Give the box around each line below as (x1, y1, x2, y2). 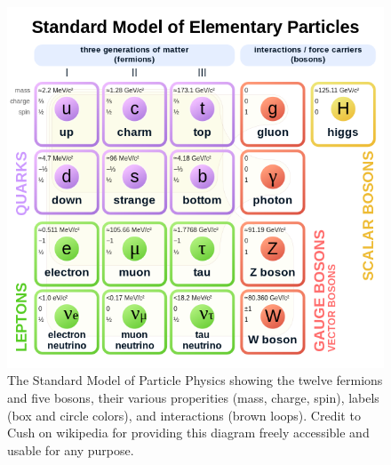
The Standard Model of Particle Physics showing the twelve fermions (7, 371, 383, 389)
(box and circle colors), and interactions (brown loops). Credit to (7, 405, 361, 424)
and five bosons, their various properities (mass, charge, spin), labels (7, 388, 379, 406)
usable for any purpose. (7, 440, 134, 459)
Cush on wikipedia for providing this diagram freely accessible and (7, 423, 370, 442)
